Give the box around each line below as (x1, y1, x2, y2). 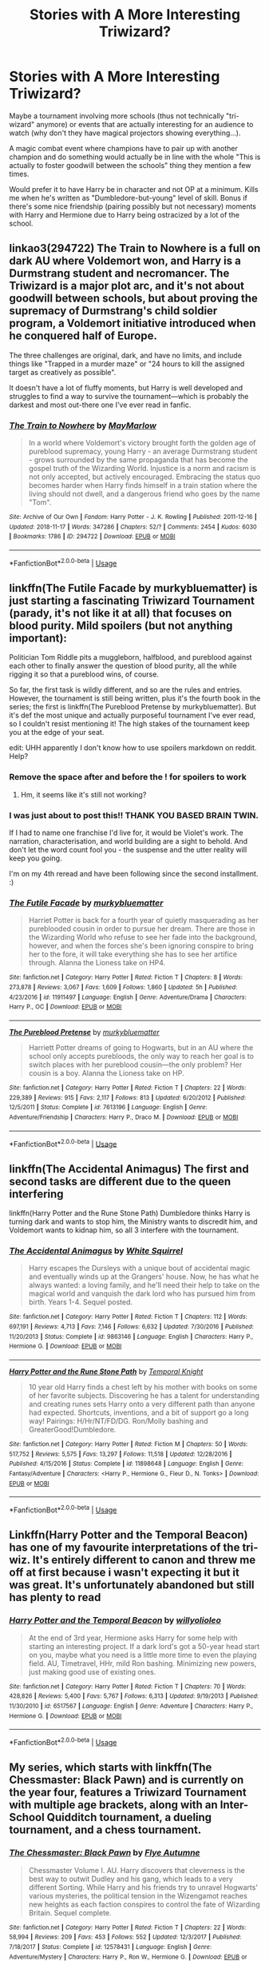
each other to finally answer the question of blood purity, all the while (9, 661, 237, 671)
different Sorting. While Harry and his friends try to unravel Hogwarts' (28, 1882, 259, 1892)
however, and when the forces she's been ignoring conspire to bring (28, 941, 254, 951)
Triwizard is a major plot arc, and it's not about (9, 279, 244, 293)
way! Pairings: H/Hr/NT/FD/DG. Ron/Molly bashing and (28, 1416, 208, 1426)
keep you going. (9, 853, 62, 863)
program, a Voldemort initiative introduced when (9, 317, 256, 330)
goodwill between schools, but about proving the (9, 292, 259, 306)
